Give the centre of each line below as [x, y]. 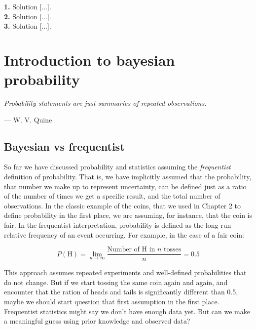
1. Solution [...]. [28, 6]
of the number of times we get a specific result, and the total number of [112, 196]
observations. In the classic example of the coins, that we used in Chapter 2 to [122, 205]
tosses [173, 250]
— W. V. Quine [28, 119]
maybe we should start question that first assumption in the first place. [112, 302]
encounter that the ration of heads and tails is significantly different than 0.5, [121, 292]
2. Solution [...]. [28, 16]
